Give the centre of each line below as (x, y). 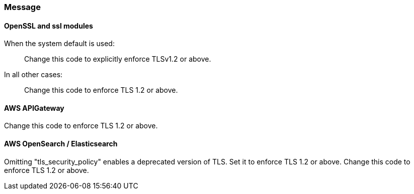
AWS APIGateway (34, 108)
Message (22, 7)
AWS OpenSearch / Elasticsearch (61, 144)
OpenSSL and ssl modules (49, 26)
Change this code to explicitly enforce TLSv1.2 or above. (118, 59)
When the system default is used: (59, 44)
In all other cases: (33, 75)
